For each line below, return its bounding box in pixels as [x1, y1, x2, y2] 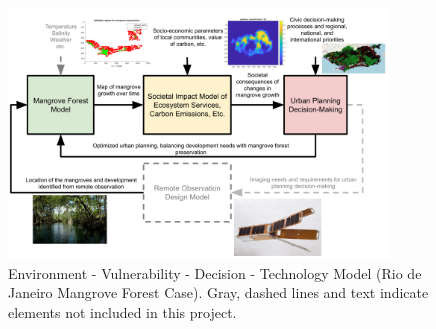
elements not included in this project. [8, 301, 237, 322]
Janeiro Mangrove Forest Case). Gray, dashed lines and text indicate [8, 282, 429, 303]
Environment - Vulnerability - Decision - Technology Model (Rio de [8, 262, 422, 283]
